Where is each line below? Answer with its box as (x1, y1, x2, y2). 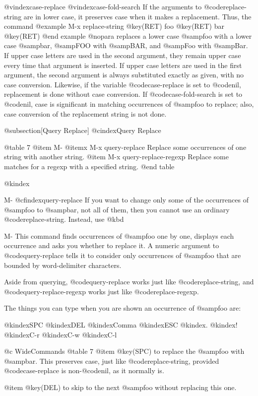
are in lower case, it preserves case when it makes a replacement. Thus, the (23, 11, 252, 21)
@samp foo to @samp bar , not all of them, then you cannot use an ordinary (4, 204, 230, 214)
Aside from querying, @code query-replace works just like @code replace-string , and (4, 276, 254, 287)
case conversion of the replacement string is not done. (4, 108, 167, 119)
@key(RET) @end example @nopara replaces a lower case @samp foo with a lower (4, 30, 252, 41)
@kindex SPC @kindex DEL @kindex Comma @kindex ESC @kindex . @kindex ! (4, 320, 238, 330)
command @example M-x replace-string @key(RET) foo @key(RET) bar (4, 21, 224, 31)
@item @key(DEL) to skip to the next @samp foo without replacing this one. (4, 382, 237, 392)
